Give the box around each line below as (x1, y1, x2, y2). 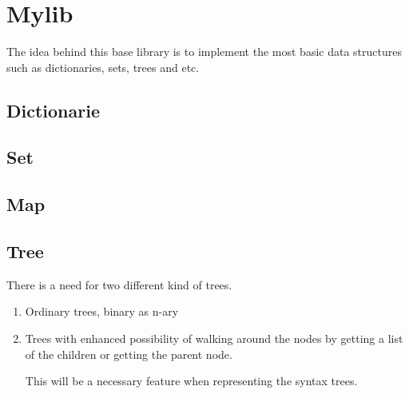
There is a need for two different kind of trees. (6, 276, 232, 293)
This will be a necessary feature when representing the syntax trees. (25, 372, 358, 389)
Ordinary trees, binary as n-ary (25, 303, 179, 320)
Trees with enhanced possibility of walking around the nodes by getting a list (25, 330, 403, 347)
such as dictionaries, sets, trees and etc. (6, 58, 200, 75)
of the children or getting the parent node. (25, 345, 232, 362)
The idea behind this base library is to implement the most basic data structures (6, 43, 402, 60)
